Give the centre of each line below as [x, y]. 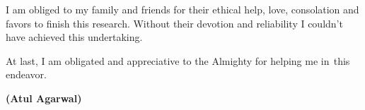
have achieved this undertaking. [74, 37]
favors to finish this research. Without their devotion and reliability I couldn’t [174, 23]
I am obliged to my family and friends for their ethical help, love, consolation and [182, 9]
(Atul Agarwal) [44, 98]
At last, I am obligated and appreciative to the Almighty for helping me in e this [178, 60]
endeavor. [26, 74]
